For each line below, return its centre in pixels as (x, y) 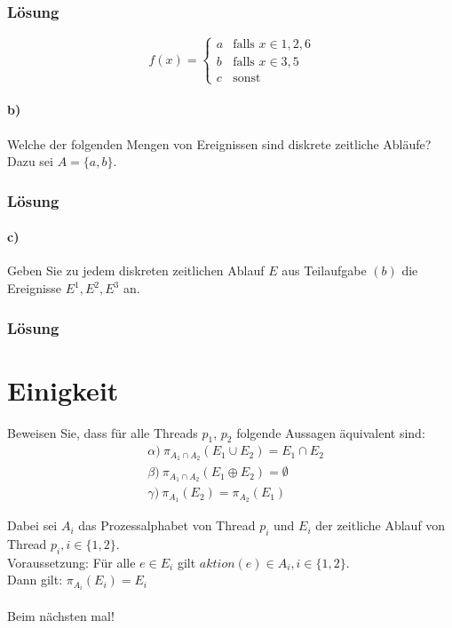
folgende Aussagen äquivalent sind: (331, 432)
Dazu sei (30, 161)
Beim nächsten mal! (61, 615)
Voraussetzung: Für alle (71, 562)
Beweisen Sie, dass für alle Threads (103, 432)
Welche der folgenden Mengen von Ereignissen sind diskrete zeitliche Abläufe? (219, 143)
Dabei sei (32, 525)
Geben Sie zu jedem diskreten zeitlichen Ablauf (136, 270)
